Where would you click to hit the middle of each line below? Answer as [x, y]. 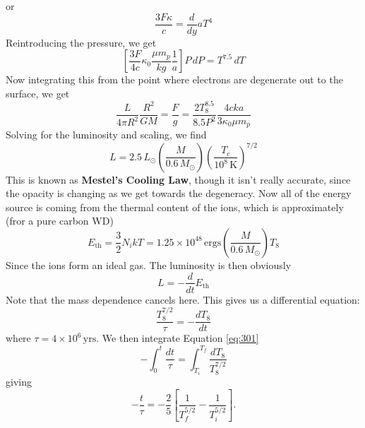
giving [19, 382]
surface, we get [38, 93]
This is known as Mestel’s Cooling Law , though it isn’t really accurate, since [178, 179]
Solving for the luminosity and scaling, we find [106, 135]
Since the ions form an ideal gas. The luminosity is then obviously [149, 264]
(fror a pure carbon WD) [60, 221]
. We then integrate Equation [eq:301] [178, 338]
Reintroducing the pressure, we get [81, 42]
